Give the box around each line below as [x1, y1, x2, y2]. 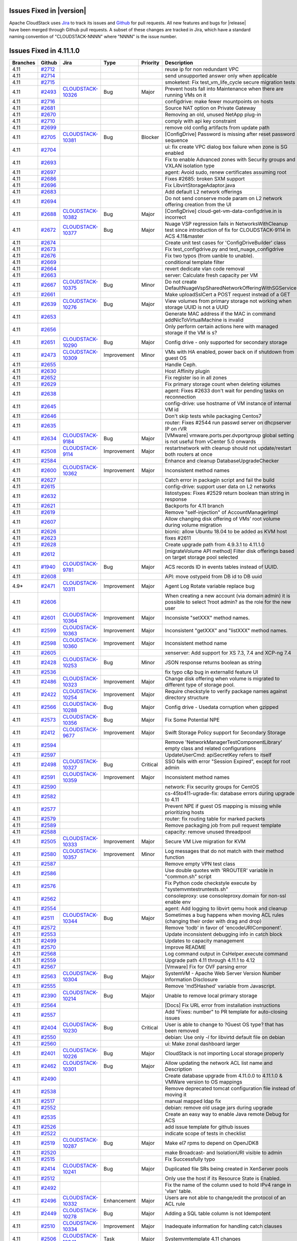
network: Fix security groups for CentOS [165, 783, 259, 790]
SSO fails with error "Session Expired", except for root [165, 758, 291, 765]
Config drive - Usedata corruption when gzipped [165, 704, 279, 711]
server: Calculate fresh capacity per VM [165, 272, 258, 279]
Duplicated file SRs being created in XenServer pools [165, 1166, 289, 1172]
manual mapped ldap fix [165, 1098, 221, 1104]
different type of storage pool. [165, 682, 235, 689]
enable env [165, 898, 191, 905]
